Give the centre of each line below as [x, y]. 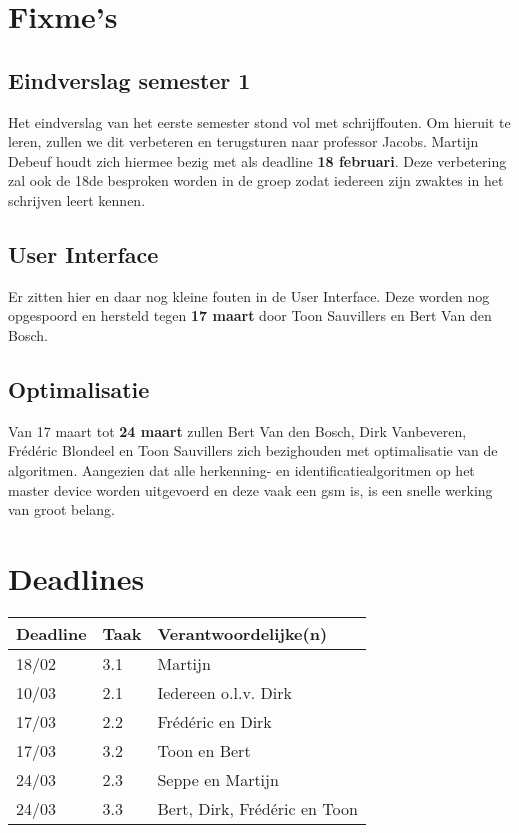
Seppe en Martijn [218, 779]
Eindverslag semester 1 [129, 79]
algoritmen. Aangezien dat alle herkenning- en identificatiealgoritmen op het [241, 469]
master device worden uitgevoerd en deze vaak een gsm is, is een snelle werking [250, 489]
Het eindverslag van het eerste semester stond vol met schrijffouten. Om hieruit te [259, 121]
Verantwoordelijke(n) [242, 633]
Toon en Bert [204, 750]
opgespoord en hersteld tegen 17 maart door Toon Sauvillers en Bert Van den [250, 315]
